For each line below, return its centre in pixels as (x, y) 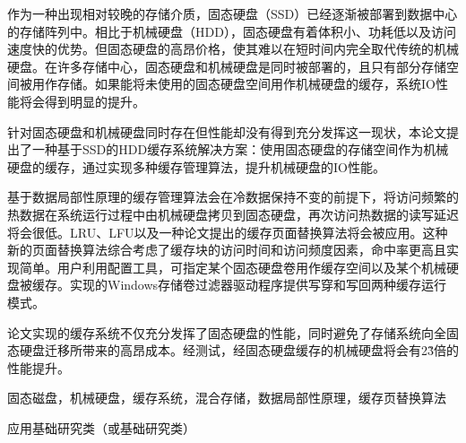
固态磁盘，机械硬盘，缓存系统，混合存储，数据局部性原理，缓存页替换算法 (227, 398)
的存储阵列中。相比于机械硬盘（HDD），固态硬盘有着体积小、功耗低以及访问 (232, 31)
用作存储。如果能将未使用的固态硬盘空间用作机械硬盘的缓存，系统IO (233, 84)
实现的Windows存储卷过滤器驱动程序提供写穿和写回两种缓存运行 (258, 285)
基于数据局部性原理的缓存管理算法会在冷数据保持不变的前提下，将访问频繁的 (233, 197)
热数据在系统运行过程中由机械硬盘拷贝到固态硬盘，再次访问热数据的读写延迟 (233, 214)
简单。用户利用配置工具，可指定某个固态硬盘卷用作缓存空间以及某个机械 (233, 267)
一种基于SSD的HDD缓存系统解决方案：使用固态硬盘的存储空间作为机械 (240, 149)
